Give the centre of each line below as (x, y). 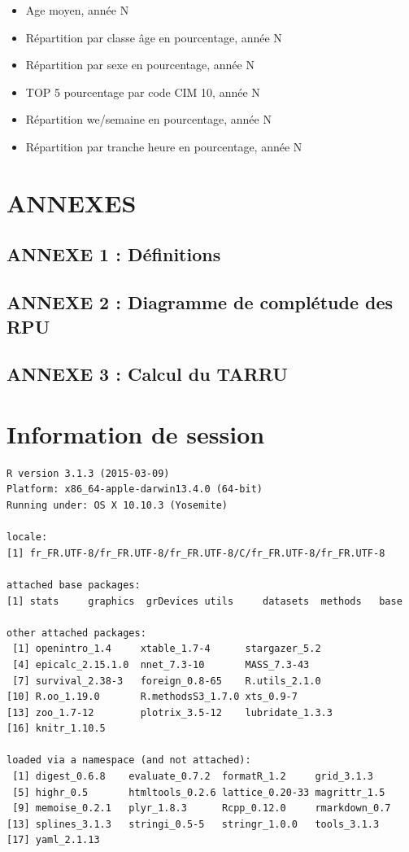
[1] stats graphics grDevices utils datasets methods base (204, 601)
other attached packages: (76, 633)
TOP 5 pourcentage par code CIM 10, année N (143, 92)
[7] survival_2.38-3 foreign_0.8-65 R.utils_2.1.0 (167, 681)
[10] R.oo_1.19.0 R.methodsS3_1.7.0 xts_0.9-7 (152, 697)
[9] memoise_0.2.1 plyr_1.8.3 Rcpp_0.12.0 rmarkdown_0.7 (202, 808)
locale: (27, 537)
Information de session (136, 433)
